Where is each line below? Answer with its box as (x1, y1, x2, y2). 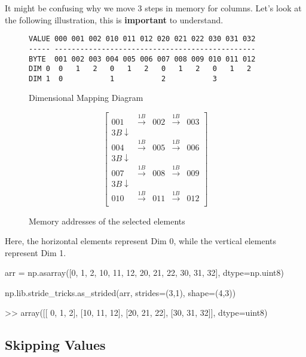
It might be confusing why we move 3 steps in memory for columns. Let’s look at (5, 2, 302, 14)
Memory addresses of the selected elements (29, 214, 185, 227)
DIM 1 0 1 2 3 (29, 74, 217, 83)
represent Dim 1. (5, 246, 66, 258)
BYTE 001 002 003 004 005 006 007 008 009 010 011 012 (29, 54, 256, 63)
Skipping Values (5, 336, 106, 354)
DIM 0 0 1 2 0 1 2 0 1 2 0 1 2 (29, 64, 252, 73)
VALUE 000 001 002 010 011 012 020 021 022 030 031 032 (29, 35, 256, 44)
